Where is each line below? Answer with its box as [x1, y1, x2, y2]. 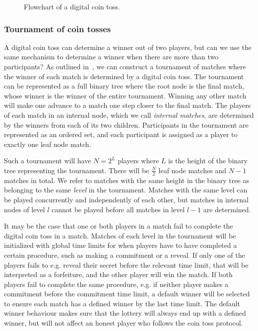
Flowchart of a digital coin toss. [24, 1, 120, 11]
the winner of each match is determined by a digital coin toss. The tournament [4, 71, 244, 81]
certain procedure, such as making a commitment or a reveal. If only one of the [4, 249, 245, 260]
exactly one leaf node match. [4, 139, 91, 149]
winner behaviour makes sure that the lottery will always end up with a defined [4, 308, 246, 318]
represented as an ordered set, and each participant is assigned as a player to [4, 129, 238, 140]
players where [118, 155, 159, 166]
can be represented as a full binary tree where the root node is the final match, [4, 81, 244, 91]
